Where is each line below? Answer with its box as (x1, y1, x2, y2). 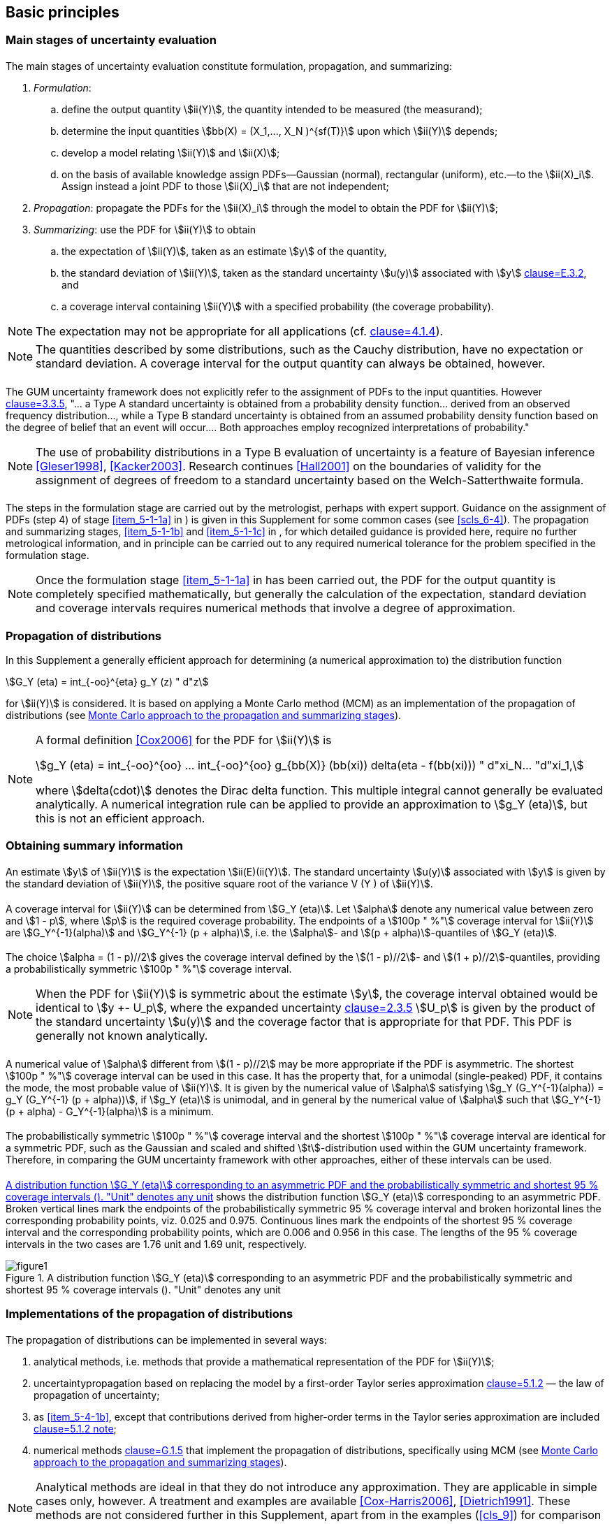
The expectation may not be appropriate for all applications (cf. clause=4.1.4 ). (36, 324, 444, 339)
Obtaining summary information (6, 839, 183, 853)
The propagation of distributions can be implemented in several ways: (6, 1334, 328, 1347)
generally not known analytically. (36, 1029, 208, 1043)
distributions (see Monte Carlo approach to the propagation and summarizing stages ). (6, 709, 402, 721)
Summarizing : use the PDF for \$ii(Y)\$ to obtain (34, 224, 256, 236)
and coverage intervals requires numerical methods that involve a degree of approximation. (36, 601, 516, 616)
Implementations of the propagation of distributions (6, 1307, 293, 1321)
